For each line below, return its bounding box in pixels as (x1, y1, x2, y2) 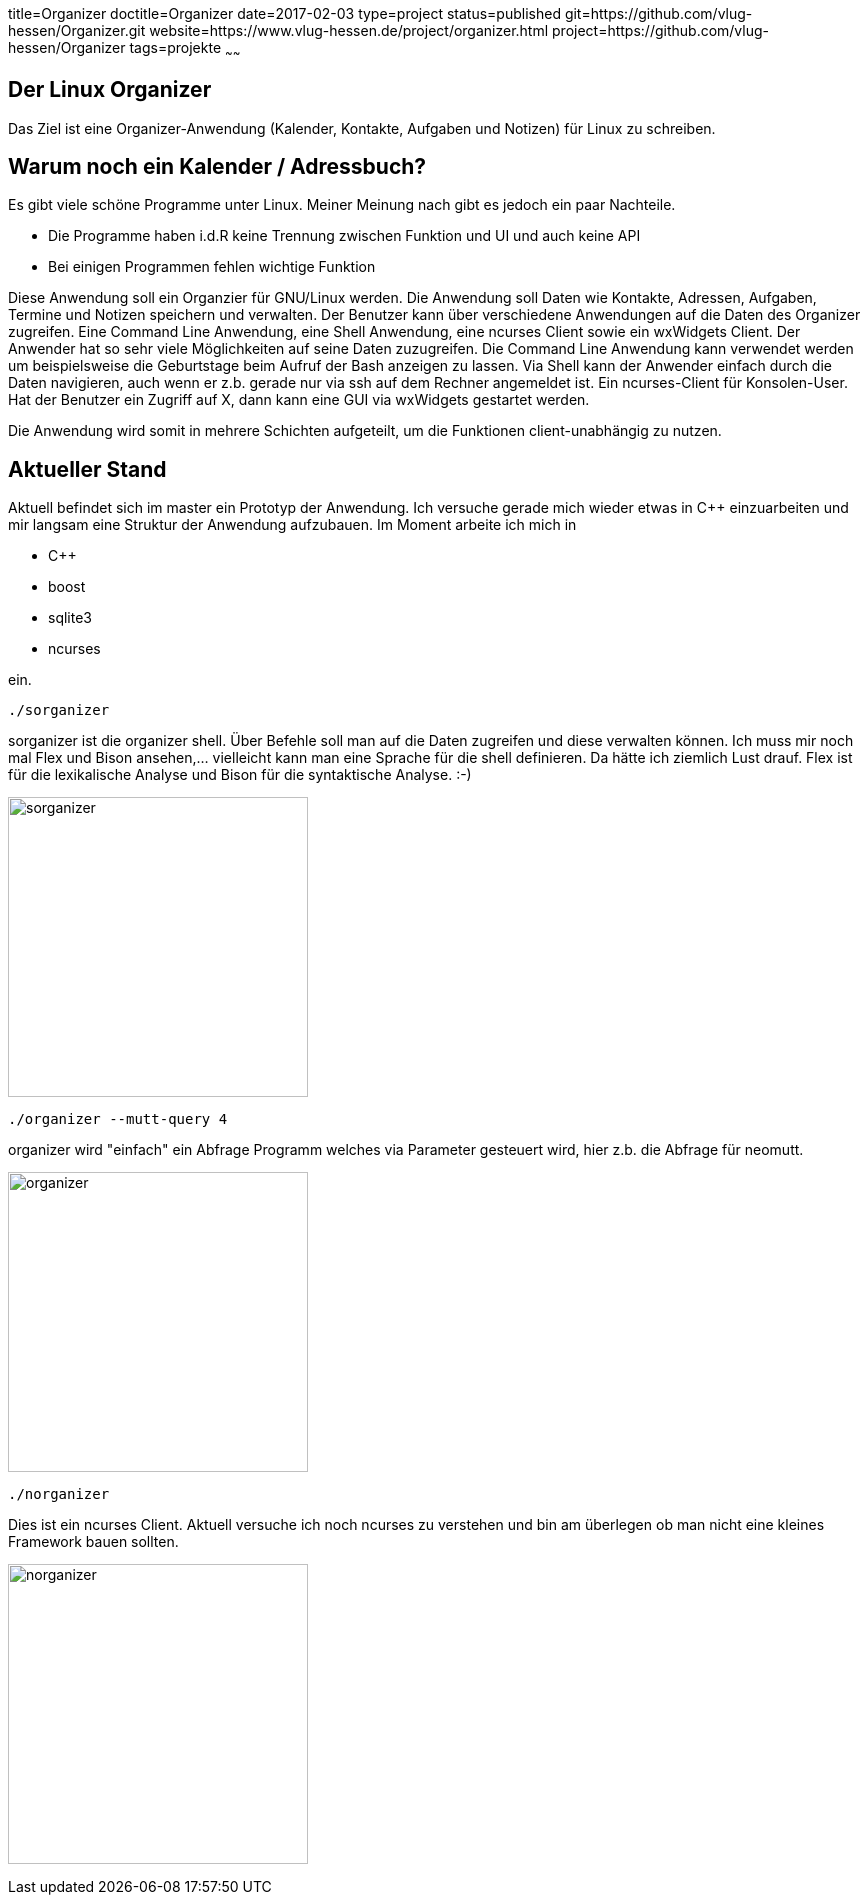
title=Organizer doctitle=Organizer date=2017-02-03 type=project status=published (8, 5, 561, 22)
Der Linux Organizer (8, 77, 212, 103)
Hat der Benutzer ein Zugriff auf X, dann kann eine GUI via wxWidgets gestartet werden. (8, 391, 590, 409)
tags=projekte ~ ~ (129, 39, 241, 60)
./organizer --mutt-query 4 (8, 1111, 228, 1128)
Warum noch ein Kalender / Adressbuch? (8, 154, 427, 180)
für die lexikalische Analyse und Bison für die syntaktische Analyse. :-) (8, 766, 472, 784)
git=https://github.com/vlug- (564, 5, 753, 22)
